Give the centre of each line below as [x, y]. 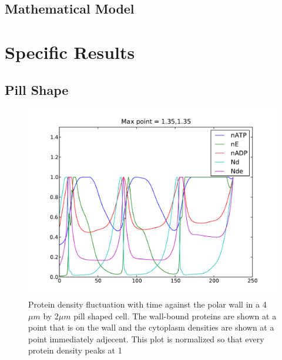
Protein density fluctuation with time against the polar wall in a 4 [147, 304]
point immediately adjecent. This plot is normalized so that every [146, 338]
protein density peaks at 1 [75, 350]
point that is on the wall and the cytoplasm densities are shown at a [151, 327]
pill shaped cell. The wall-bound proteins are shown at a [175, 316]
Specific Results [70, 52]
